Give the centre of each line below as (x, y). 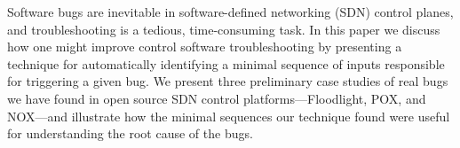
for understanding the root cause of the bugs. (130, 133)
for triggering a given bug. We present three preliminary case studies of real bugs (228, 81)
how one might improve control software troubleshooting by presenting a (205, 47)
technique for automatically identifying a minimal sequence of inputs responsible (226, 63)
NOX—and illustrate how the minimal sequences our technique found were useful (229, 116)
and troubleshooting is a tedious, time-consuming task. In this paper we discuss (224, 29)
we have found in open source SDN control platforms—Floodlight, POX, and (217, 98)
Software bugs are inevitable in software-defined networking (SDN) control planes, (230, 12)
